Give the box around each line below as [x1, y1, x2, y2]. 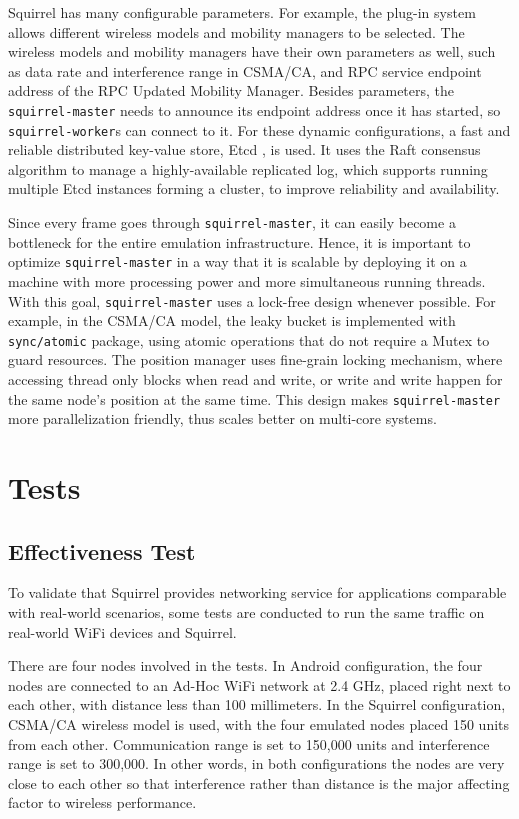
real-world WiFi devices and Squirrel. [8, 621, 237, 642]
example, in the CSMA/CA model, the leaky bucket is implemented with [8, 310, 456, 331]
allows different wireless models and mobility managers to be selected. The [8, 21, 465, 42]
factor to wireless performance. [8, 792, 197, 813]
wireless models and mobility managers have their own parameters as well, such [8, 41, 496, 62]
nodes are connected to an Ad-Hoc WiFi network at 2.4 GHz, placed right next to [8, 674, 511, 695]
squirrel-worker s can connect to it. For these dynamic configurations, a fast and [8, 119, 511, 140]
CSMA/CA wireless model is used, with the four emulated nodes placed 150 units [8, 714, 510, 735]
